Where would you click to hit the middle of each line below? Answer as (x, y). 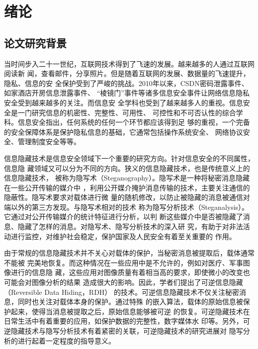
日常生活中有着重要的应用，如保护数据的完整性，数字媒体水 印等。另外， (124, 321)
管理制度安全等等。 (49, 141)
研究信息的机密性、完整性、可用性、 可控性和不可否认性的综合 (134, 112)
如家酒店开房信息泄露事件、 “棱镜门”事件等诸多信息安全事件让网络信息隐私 (127, 93)
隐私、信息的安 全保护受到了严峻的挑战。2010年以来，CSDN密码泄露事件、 (126, 83)
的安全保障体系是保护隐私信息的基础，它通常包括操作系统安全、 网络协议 (124, 131)
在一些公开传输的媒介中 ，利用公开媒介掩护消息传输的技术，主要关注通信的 (127, 187)
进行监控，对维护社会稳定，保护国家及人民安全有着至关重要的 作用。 (123, 236)
